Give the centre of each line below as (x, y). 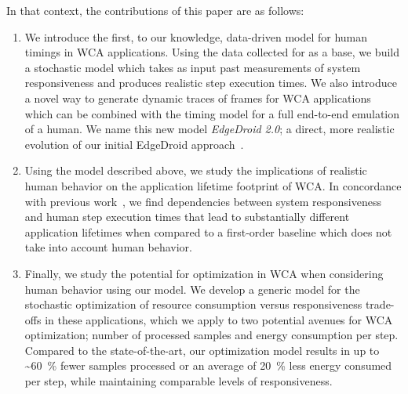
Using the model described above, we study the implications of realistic (196, 170)
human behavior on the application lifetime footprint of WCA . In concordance (213, 185)
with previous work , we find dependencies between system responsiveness (203, 201)
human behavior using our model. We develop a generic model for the (192, 289)
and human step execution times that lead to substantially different (187, 217)
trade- (380, 304)
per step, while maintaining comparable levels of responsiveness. (178, 381)
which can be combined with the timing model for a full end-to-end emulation (212, 113)
